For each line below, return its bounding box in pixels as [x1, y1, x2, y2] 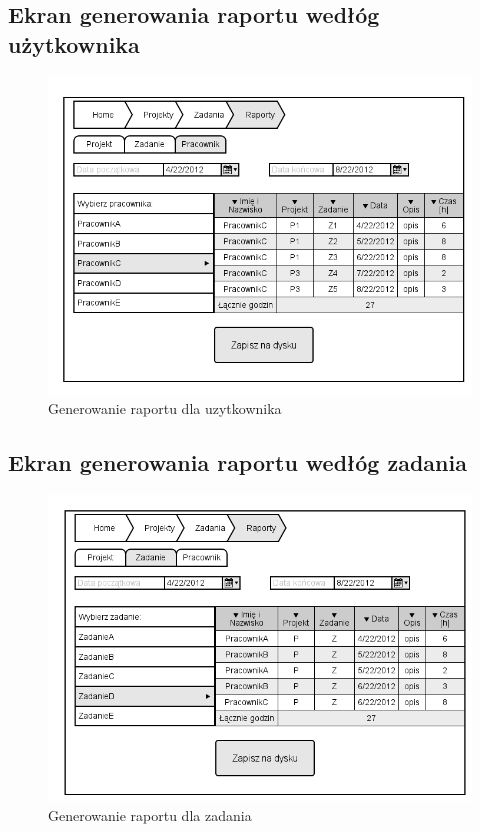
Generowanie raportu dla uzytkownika [48, 398, 282, 419]
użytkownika [8, 28, 140, 59]
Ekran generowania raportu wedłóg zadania [8, 447, 467, 478]
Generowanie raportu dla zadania [48, 804, 252, 825]
